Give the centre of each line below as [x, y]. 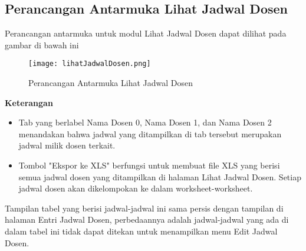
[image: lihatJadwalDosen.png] [90, 64]
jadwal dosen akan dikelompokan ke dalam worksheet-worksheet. [136, 188]
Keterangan [29, 102]
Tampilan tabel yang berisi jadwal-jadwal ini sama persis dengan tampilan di [144, 208]
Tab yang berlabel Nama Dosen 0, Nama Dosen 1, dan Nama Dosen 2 [145, 122]
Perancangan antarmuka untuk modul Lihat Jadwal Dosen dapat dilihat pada [146, 33]
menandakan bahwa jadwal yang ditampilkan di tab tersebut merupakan [150, 133]
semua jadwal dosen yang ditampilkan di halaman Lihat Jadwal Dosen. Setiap [160, 176]
